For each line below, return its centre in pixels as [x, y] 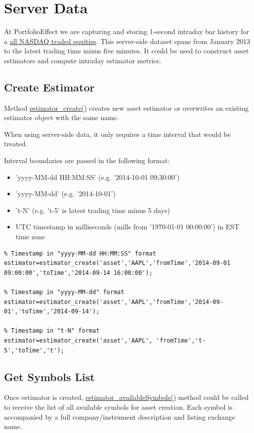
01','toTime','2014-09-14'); [52, 312]
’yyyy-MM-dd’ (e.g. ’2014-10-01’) [66, 194]
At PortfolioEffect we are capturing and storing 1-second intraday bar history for [127, 31]
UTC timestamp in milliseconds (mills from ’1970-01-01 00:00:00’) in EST [127, 227]
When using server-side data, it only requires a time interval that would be [118, 134]
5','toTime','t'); [34, 350]
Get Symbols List [49, 376]
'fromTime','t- [181, 340]
